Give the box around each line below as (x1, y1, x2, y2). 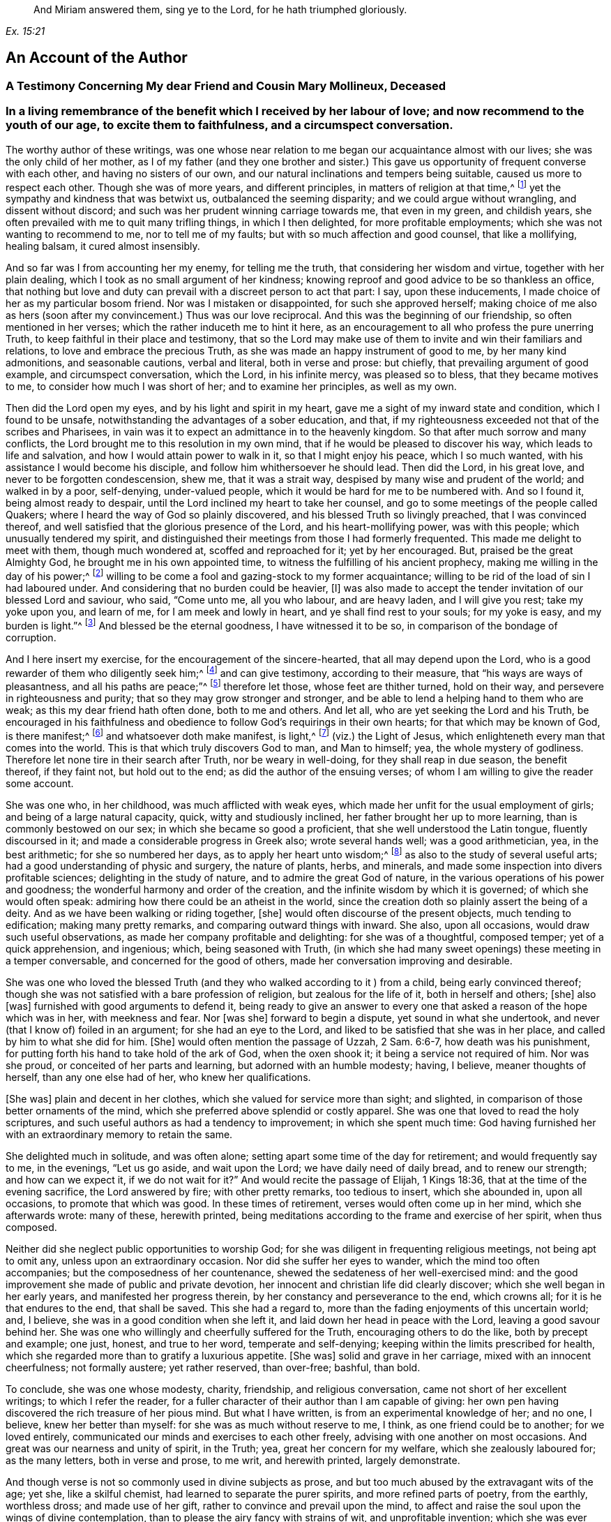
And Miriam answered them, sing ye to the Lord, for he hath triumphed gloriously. (33, 3, 407, 15)
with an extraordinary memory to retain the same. (6, 1128, 233, 1141)
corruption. (6, 631, 56, 643)
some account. (6, 777, 74, 789)
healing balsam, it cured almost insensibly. (6, 240, 200, 253)
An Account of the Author (6, 49, 188, 67)
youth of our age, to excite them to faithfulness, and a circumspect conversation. (6, 118, 453, 133)
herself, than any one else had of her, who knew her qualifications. (6, 1071, 311, 1084)
